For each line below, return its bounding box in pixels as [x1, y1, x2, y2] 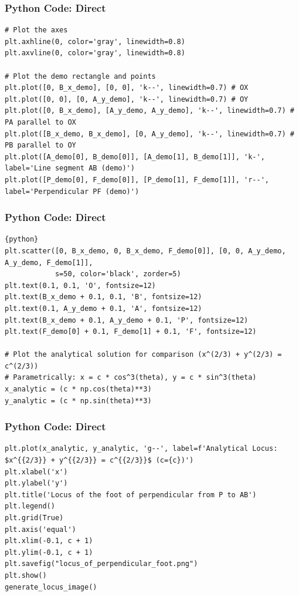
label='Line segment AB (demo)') [5, 164, 135, 173]
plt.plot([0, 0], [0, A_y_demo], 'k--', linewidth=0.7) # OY [5, 95, 249, 103]
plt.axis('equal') [5, 525, 76, 534]
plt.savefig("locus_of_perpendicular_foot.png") [5, 560, 198, 568]
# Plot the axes [5, 26, 68, 35]
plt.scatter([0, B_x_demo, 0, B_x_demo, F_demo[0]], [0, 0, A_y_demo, [5, 246, 286, 255]
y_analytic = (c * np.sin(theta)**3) [5, 396, 152, 405]
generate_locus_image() [5, 582, 97, 591]
